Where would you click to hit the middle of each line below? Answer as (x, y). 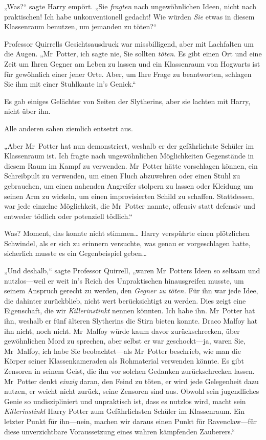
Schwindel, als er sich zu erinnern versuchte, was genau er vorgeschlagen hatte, (127, 243)
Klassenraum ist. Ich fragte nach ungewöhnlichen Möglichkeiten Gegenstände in (129, 156)
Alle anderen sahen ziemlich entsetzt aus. (69, 128)
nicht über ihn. (27, 111)
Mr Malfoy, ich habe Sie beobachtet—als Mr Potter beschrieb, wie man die (123, 351)
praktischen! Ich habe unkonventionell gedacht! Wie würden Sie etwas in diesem (129, 16)
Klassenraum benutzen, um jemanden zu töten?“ (81, 26)
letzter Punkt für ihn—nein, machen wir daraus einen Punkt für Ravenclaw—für (131, 421)
